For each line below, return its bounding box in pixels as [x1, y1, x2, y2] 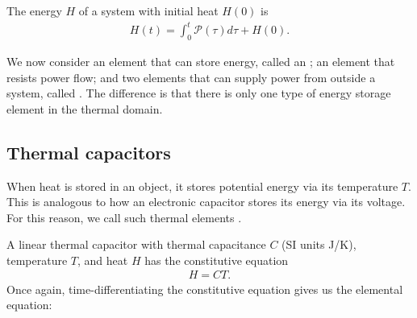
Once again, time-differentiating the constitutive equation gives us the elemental [6, 280, 403, 297]
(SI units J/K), [281, 236, 357, 253]
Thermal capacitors [6, 139, 171, 164]
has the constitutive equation [144, 251, 289, 268]
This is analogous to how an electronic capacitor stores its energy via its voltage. [6, 193, 406, 210]
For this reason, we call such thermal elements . [6, 209, 242, 225]
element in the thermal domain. [6, 100, 163, 117]
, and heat [77, 251, 128, 268]
